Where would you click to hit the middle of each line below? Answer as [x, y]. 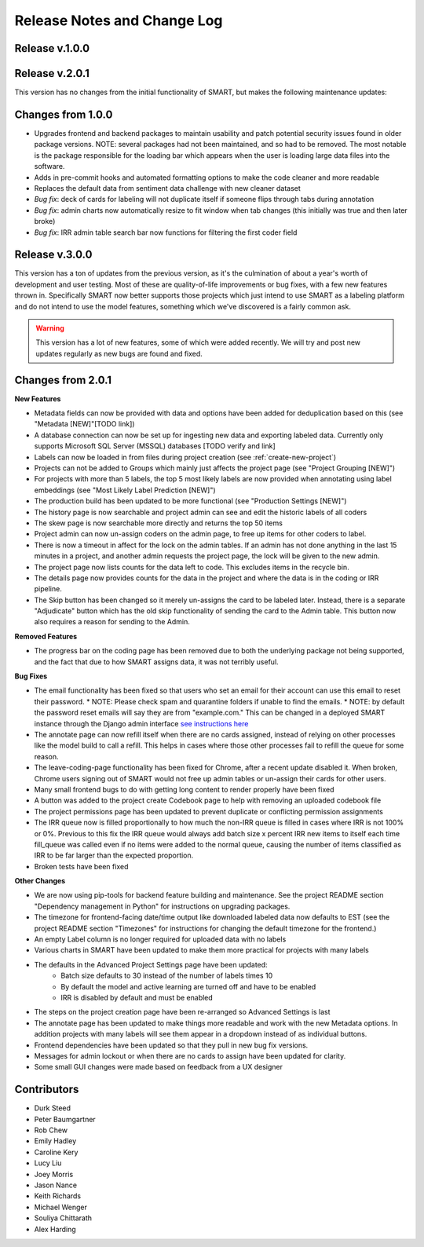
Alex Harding [55, 1229]
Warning [50, 328]
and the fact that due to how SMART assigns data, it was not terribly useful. [156, 662]
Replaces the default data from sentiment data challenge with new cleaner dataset [168, 188]
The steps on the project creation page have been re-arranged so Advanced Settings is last [182, 1012]
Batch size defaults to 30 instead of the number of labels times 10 [167, 976]
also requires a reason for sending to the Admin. [112, 622]
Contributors [47, 1090]
